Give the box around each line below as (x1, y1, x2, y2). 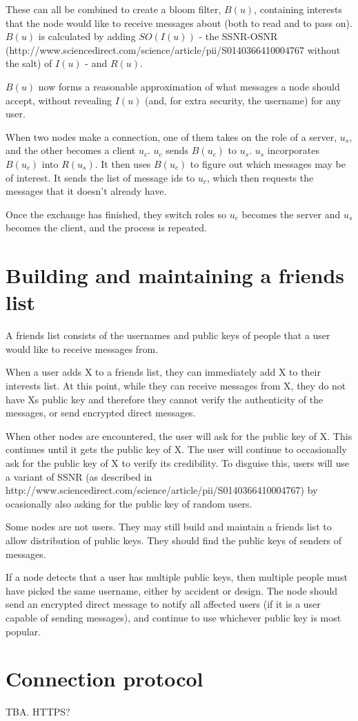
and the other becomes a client (6, 143, 136, 157)
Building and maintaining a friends (6, 261, 345, 289)
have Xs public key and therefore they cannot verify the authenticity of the (6, 392, 324, 406)
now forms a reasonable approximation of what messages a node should (38, 79, 340, 93)
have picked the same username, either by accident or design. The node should (6, 583, 338, 597)
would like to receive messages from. (6, 341, 159, 356)
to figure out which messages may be (190, 156, 346, 171)
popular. (6, 624, 41, 638)
